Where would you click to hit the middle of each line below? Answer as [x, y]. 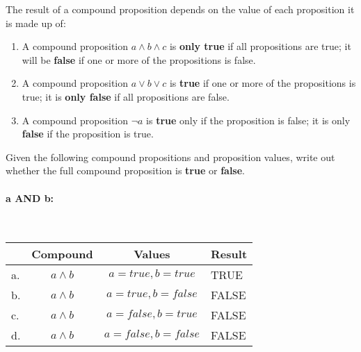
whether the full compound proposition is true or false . [125, 170]
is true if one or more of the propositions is [263, 83]
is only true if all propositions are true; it [260, 46]
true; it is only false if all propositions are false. [126, 96]
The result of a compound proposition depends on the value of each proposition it [180, 9]
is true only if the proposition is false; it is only [248, 120]
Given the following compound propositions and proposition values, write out [170, 157]
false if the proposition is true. [88, 134]
